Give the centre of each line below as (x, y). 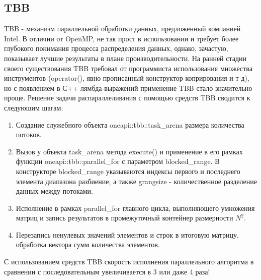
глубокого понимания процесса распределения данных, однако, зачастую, (116, 48)
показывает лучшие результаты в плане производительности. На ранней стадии (125, 58)
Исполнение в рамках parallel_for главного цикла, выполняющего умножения (135, 208)
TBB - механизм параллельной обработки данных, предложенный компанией (122, 29)
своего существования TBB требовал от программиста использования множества (128, 68)
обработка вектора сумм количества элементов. (88, 244)
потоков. (29, 134)
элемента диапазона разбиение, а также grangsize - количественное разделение (136, 181)
